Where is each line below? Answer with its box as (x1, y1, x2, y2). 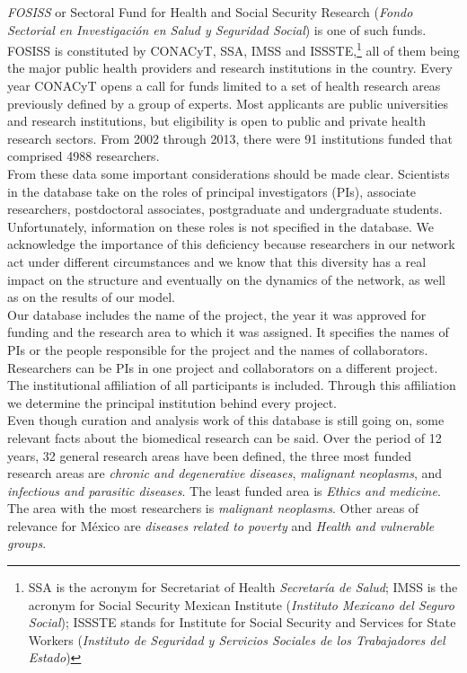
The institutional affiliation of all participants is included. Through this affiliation (7, 376, 456, 394)
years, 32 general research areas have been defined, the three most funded (7, 446, 412, 465)
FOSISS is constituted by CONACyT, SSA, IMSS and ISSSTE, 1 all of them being (7, 39, 460, 59)
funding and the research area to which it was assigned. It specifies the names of (7, 323, 449, 341)
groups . (7, 534, 47, 553)
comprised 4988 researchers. (7, 146, 160, 165)
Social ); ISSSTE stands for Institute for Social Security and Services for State (28, 613, 456, 632)
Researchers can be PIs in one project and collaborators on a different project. (7, 358, 438, 376)
